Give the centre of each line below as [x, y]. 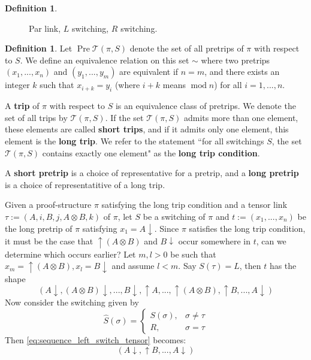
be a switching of [174, 216]
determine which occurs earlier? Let [70, 254]
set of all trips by [36, 117]
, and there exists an [242, 72]
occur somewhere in [214, 241]
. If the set [124, 117]
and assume [133, 266]
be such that [193, 254]
